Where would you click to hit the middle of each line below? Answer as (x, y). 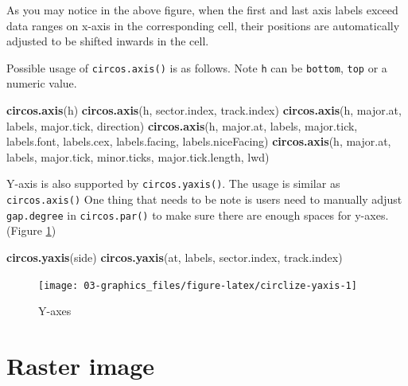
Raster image (81, 365)
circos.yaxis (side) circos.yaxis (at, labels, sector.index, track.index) (175, 257)
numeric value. (42, 83)
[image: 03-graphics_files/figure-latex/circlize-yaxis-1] (198, 285)
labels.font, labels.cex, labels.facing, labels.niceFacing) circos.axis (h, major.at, (199, 141)
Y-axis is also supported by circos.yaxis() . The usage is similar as (173, 183)
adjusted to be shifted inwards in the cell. (108, 41)
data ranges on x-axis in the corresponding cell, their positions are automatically (203, 25)
